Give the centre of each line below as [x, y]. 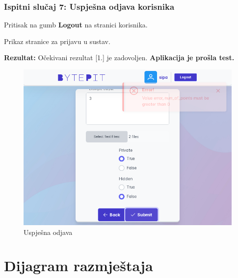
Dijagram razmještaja [79, 266]
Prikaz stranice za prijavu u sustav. [57, 41]
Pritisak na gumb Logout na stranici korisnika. [76, 25]
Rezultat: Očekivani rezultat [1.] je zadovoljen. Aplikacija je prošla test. [119, 58]
